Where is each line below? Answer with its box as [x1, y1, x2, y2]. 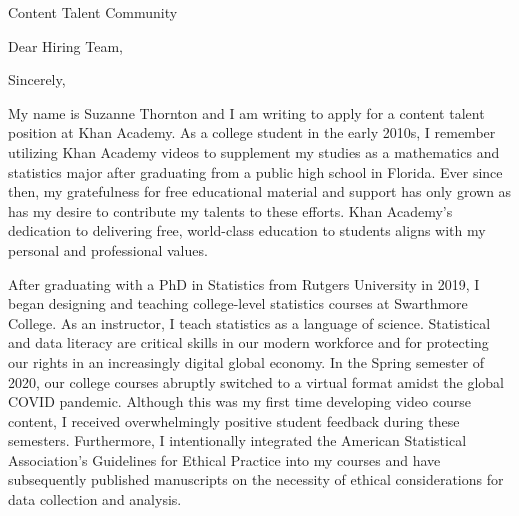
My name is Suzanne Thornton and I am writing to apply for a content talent [8, 102, 485, 123]
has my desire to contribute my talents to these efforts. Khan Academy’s [8, 200, 453, 221]
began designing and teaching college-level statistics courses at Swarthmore [8, 293, 468, 314]
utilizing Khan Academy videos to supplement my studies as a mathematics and [8, 141, 500, 162]
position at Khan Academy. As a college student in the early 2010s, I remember [8, 122, 496, 143]
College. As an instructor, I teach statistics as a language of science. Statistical [8, 312, 491, 333]
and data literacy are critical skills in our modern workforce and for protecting [8, 332, 489, 353]
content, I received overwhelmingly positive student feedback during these [8, 410, 460, 431]
